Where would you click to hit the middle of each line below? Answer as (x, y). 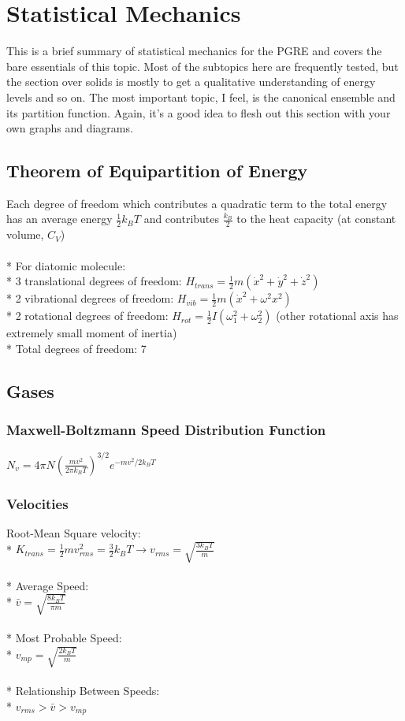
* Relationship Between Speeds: (83, 691)
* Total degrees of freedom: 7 (76, 348)
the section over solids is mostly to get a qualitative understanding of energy (191, 82)
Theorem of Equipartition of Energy (157, 171)
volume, (25, 234)
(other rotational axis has (337, 316)
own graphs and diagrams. (70, 128)
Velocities (37, 503)
